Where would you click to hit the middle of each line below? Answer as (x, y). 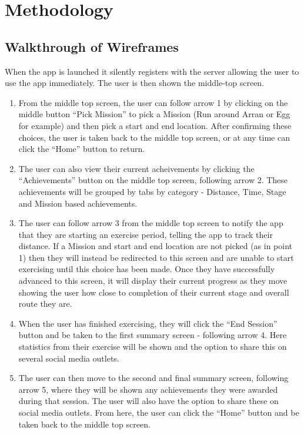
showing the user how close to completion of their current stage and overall (154, 292)
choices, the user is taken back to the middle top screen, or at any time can (154, 137)
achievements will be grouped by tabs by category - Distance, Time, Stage (152, 191)
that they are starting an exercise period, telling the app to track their (146, 234)
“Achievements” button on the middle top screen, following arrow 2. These (153, 180)
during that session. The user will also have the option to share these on (148, 401)
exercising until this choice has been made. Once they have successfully (147, 269)
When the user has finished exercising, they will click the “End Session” (148, 323)
